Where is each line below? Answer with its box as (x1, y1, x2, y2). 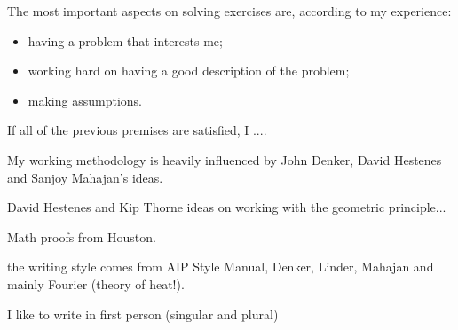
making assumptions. (28, 90, 142, 109)
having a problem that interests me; (28, 31, 223, 50)
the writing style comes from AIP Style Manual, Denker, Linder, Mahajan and (7, 257, 434, 276)
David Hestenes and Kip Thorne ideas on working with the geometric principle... (7, 198, 446, 216)
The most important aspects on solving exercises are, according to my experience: (7, 2, 452, 20)
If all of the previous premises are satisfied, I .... (7, 121, 267, 139)
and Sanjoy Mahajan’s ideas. (7, 168, 163, 186)
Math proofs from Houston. (7, 227, 156, 246)
